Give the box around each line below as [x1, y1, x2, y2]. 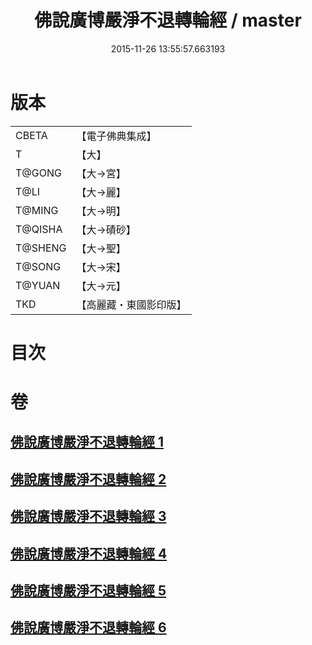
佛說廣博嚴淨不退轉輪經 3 [10, 508, 167, 525]
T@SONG [15, 259, 62, 273]
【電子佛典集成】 [76, 129, 157, 143]
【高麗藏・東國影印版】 [76, 297, 187, 311]
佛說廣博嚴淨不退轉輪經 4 [10, 545, 168, 562]
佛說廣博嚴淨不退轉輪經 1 [10, 434, 165, 451]
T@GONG [15, 166, 62, 180]
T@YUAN [15, 278, 61, 292]
